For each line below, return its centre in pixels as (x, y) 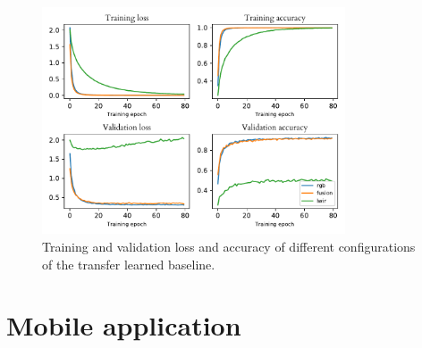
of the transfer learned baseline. (129, 264)
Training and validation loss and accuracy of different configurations (229, 246)
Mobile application (124, 325)
